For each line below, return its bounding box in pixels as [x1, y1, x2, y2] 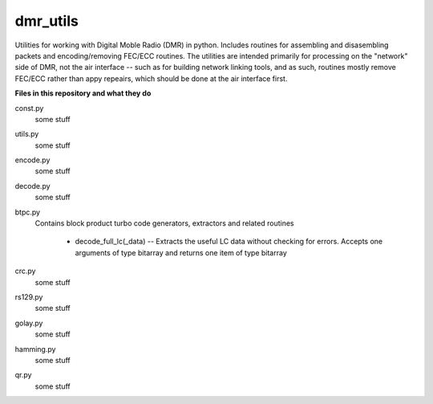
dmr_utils [14, 12, 79, 30]
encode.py [14, 155, 51, 165]
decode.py [14, 181, 51, 190]
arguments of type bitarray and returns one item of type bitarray [75, 247, 288, 257]
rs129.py [14, 292, 43, 301]
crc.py [14, 266, 36, 276]
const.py [14, 103, 44, 112]
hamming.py [14, 344, 56, 353]
